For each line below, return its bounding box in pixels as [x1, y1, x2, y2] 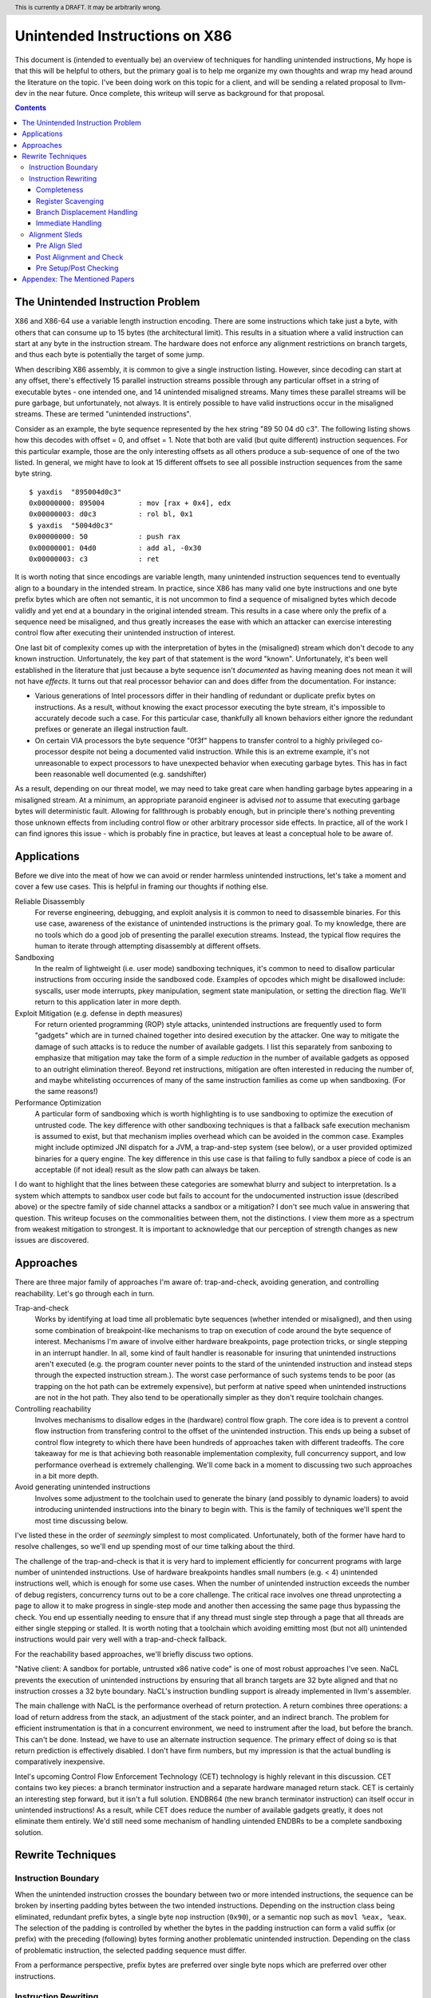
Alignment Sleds [29, 229, 83, 239]
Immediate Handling [36, 218, 102, 228]
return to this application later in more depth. [34, 997, 182, 1007]
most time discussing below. [34, 1515, 129, 1526]
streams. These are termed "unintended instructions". [14, 409, 192, 419]
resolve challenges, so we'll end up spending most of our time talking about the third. [14, 1542, 295, 1551]
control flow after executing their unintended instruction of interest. [14, 628, 235, 638]
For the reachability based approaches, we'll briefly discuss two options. [14, 1649, 254, 1658]
